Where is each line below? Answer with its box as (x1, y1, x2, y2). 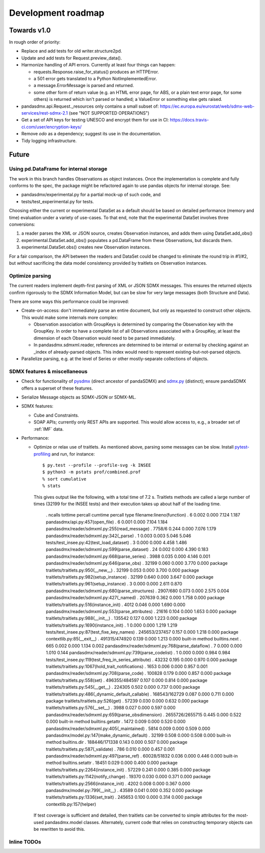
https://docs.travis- (170, 117, 209, 123)
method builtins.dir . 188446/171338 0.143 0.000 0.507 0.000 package (46, 739, 187, 745)
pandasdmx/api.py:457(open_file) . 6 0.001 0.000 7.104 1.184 (46, 519, 168, 525)
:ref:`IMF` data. (33, 426, 64, 432)
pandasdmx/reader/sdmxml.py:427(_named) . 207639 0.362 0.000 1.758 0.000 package (46, 595, 225, 601)
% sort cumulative (42, 476, 87, 482)
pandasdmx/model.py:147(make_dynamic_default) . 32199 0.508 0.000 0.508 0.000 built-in (46, 732, 231, 738)
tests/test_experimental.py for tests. (21, 198, 94, 204)
